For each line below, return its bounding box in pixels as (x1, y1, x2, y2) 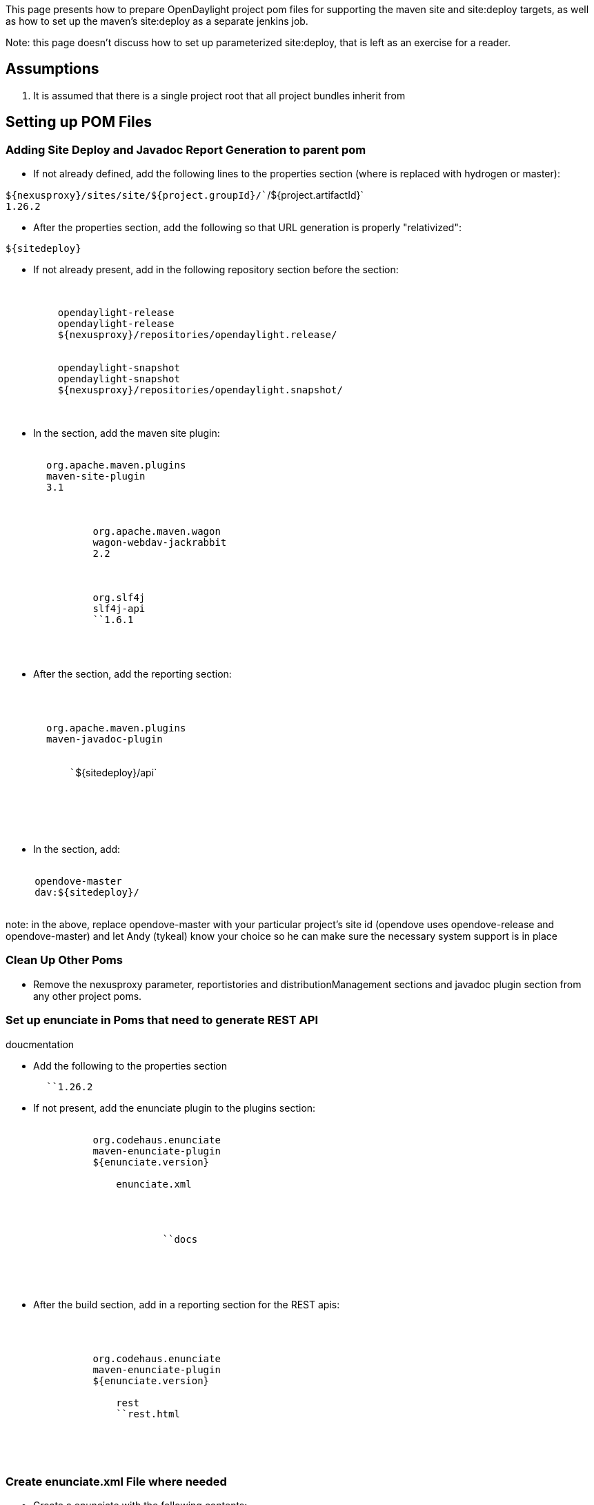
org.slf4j (92, 592, 146, 604)
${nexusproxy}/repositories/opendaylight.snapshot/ (57, 384, 343, 396)
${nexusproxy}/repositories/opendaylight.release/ (57, 329, 337, 341)
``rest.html (116, 1408, 180, 1419)
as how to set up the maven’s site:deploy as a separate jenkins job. (6, 15, 308, 27)
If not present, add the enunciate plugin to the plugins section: (33, 1101, 316, 1114)
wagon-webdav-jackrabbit (92, 537, 227, 549)
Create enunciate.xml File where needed (6, 1474, 227, 1488)
